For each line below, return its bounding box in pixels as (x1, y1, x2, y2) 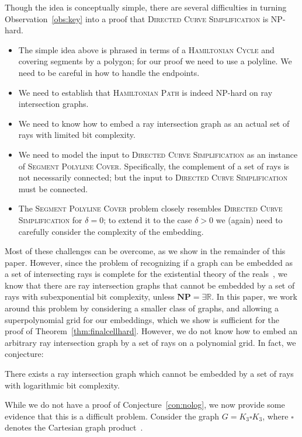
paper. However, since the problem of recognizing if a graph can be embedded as (5, 256, 293, 268)
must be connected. (18, 182, 88, 195)
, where (262, 410, 289, 422)
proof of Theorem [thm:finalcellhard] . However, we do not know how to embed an (5, 325, 298, 337)
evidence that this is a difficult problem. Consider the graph (5, 410, 220, 422)
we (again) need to (216, 213, 283, 226)
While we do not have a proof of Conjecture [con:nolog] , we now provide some (5, 398, 285, 411)
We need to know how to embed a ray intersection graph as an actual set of (18, 117, 290, 129)
